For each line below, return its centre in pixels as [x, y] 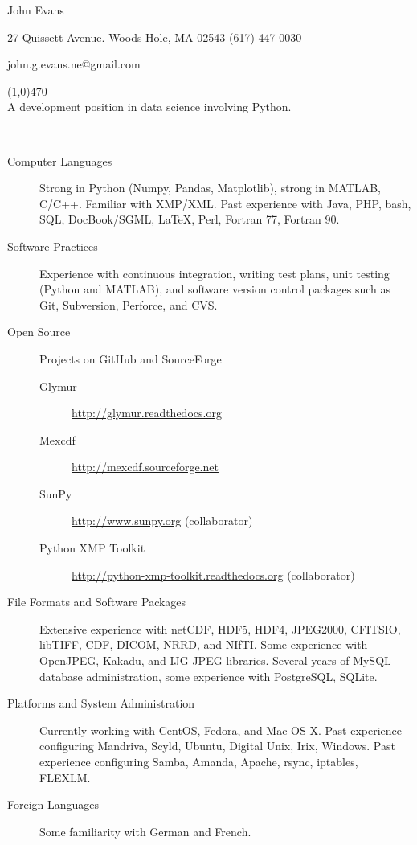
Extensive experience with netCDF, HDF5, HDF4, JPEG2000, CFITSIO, [220, 628]
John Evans [36, 10]
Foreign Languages [53, 804]
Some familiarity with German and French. [145, 831]
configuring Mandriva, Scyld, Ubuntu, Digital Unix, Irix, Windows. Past [217, 746]
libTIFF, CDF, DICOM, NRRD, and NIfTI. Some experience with [204, 644]
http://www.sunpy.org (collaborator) [162, 521]
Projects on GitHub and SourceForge [131, 358]
